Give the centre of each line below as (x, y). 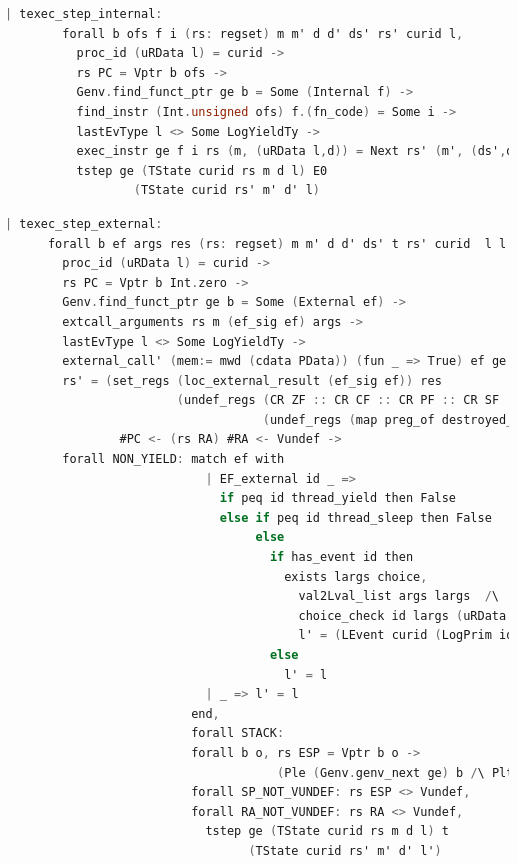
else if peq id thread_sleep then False (355, 517)
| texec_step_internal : (84, 14)
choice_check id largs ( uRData (402, 615)
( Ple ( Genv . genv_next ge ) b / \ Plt (395, 772)
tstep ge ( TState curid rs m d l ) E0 (202, 170)
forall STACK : (238, 733)
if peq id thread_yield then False (338, 498)
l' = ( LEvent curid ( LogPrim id (406, 635)
